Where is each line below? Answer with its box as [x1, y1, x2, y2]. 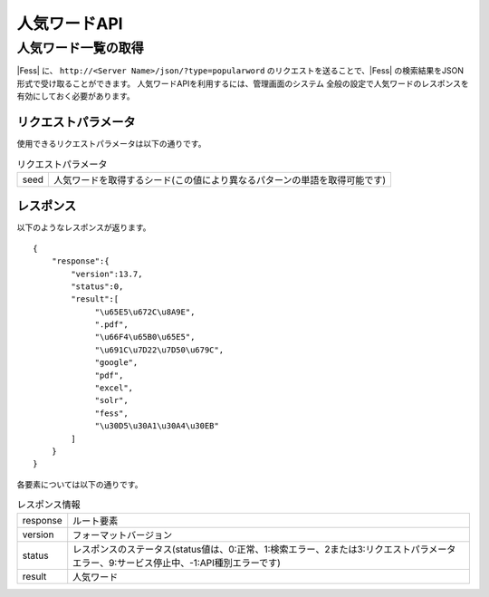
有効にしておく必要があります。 [16, 91, 135, 101]
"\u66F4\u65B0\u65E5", [94, 332, 196, 342]
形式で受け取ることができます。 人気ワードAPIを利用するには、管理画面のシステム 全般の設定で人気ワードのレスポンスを [16, 78, 470, 89]
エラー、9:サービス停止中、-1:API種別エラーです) [72, 556, 281, 569]
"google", [94, 358, 139, 368]
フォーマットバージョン [72, 528, 173, 541]
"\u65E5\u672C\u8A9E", [94, 306, 196, 317]
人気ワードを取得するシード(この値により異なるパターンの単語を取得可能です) [53, 173, 387, 186]
